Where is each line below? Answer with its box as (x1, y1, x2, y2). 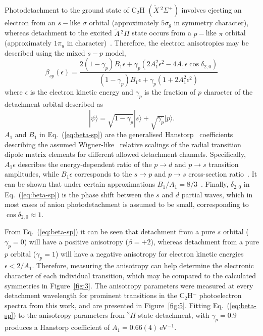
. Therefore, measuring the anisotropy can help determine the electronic (32, 260, 254, 271)
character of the (203, 87, 253, 97)
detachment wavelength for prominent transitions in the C (5, 290, 185, 301)
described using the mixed (5, 47, 85, 58)
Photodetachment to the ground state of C (5, 5, 137, 15)
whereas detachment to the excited (5, 27, 112, 38)
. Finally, (201, 179, 229, 189)
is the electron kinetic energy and (30, 87, 133, 97)
